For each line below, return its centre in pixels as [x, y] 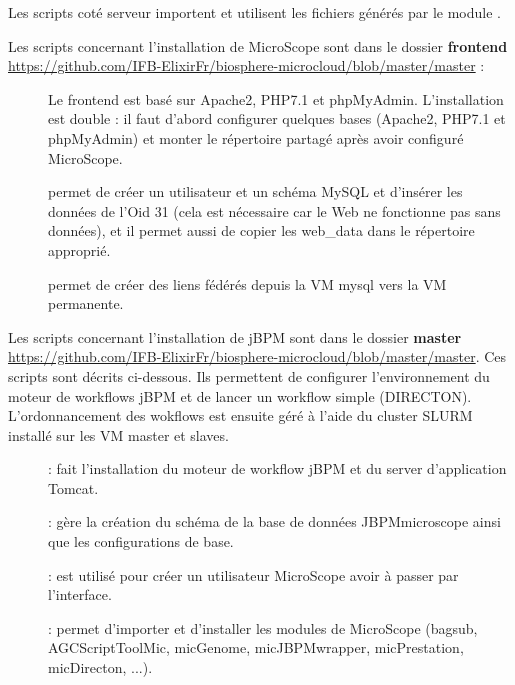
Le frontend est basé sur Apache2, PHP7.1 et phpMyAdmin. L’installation [276, 98]
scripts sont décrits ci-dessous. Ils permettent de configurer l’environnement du [249, 375]
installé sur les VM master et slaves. [118, 434]
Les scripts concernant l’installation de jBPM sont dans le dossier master [235, 336]
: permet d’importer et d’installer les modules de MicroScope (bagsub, [263, 627]
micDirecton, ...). [100, 667]
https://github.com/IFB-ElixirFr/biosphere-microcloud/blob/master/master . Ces [257, 356]
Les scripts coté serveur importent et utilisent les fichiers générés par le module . [254, 12]
